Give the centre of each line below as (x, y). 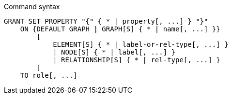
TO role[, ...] (49, 75)
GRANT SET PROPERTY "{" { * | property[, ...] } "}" (106, 21)
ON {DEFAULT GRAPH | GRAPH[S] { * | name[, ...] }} (120, 29)
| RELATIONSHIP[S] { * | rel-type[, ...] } (137, 60)
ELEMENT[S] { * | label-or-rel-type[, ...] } (141, 44)
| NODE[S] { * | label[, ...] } (114, 52)
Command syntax (32, 7)
